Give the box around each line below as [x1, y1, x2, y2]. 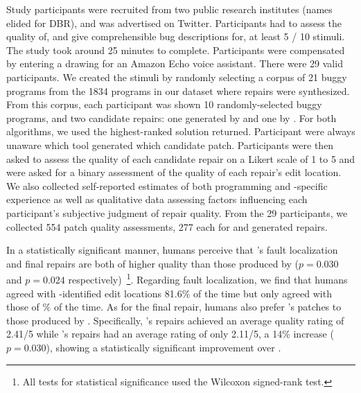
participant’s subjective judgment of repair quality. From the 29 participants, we [6, 205, 348, 220]
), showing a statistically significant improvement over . [46, 340, 281, 354]
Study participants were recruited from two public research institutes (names [6, 2, 333, 16]
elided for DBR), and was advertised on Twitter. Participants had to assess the [6, 15, 342, 30]
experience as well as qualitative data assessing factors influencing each [6, 192, 308, 207]
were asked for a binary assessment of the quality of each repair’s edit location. [6, 165, 342, 180]
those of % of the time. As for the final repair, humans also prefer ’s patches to [6, 299, 342, 314]
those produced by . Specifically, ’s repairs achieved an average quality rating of [6, 313, 344, 327]
